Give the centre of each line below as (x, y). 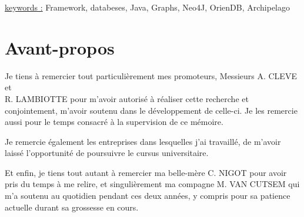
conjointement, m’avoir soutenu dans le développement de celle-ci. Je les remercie (151, 110)
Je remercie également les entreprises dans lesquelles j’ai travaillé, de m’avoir (143, 141)
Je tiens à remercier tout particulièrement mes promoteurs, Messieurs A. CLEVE (151, 75)
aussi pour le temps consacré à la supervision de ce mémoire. (114, 122)
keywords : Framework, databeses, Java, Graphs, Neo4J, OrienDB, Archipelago (148, 7)
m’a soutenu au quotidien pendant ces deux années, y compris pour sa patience (148, 196)
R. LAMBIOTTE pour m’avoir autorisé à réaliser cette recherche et (127, 98)
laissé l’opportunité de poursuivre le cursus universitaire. (107, 153)
